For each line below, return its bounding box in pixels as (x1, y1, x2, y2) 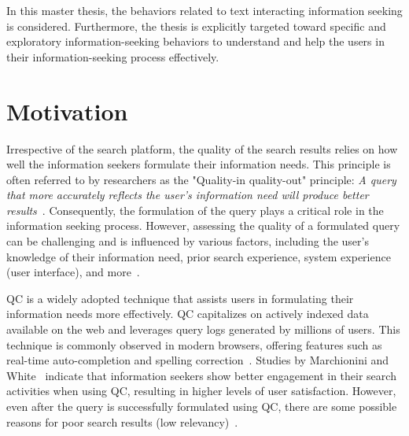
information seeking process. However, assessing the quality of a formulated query (6, 217, 400, 234)
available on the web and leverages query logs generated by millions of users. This (6, 321, 400, 338)
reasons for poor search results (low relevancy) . (6, 413, 238, 430)
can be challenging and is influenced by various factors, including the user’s (6, 233, 369, 249)
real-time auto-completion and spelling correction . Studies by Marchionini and (6, 352, 389, 368)
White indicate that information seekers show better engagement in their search (6, 367, 396, 383)
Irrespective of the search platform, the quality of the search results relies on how (6, 140, 398, 157)
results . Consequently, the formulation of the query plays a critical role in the (6, 201, 384, 218)
